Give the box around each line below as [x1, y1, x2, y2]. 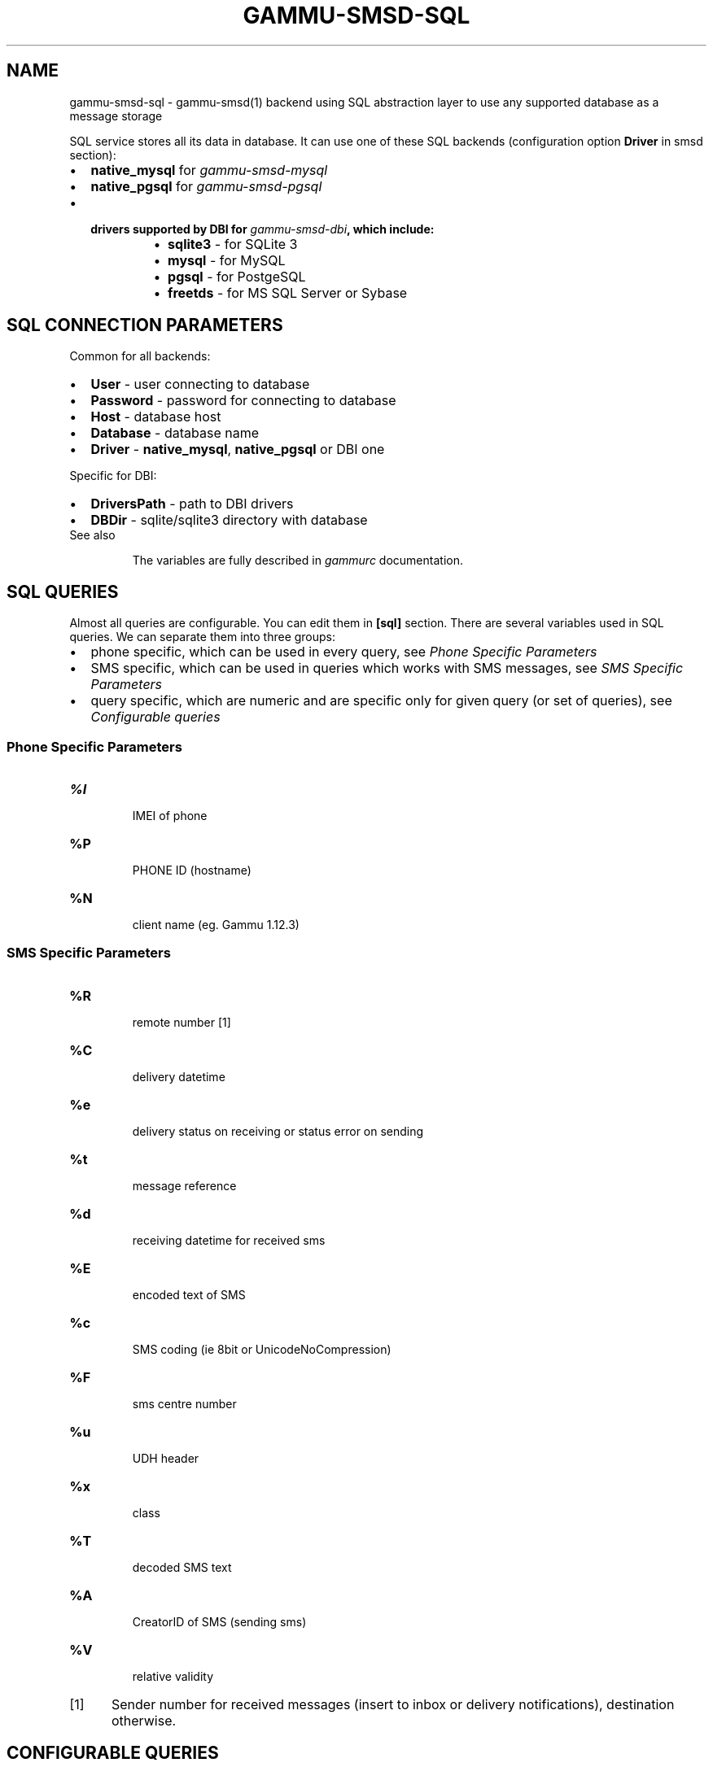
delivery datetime [132, 1069, 225, 1084]
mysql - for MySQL [168, 251, 286, 268]
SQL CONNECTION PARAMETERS [7, 315, 283, 336]
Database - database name [90, 425, 260, 442]
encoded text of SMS [132, 1287, 246, 1302]
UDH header [132, 1451, 199, 1465]
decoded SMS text [132, 1560, 232, 1574]
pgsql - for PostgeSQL [168, 268, 306, 285]
